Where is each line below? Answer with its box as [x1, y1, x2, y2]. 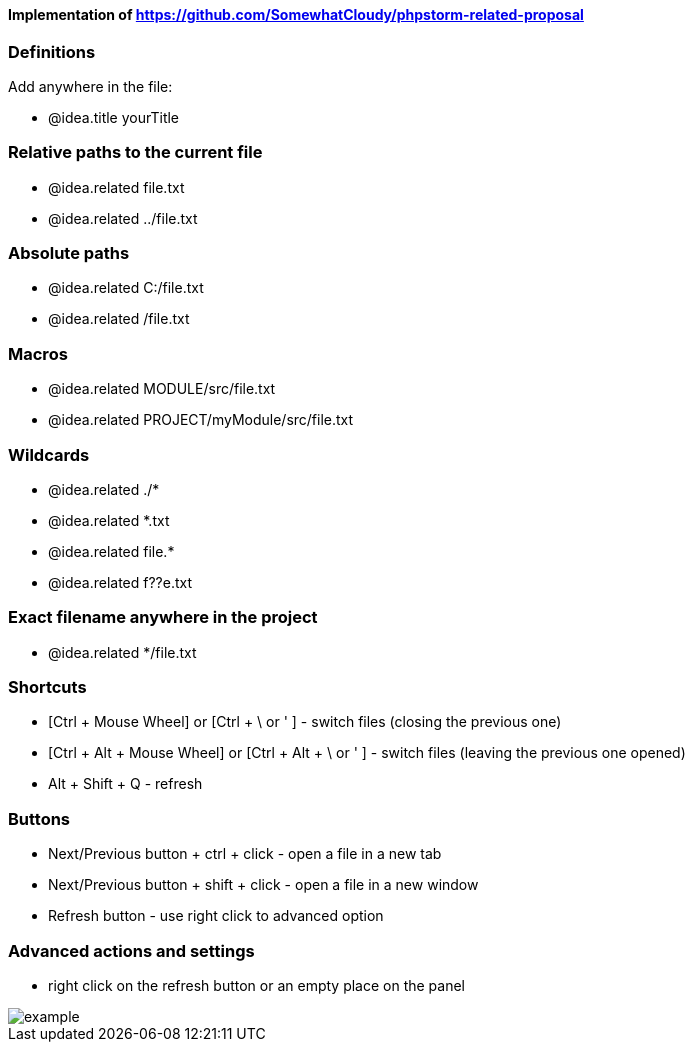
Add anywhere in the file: [8, 77, 173, 95]
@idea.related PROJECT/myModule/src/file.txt [48, 411, 354, 429]
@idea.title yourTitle [48, 108, 180, 126]
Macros [8, 343, 68, 364]
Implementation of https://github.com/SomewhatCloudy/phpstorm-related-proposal [8, 6, 584, 23]
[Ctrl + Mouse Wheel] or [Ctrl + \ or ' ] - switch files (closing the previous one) [48, 713, 562, 731]
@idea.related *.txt [48, 511, 170, 529]
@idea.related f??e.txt [48, 573, 193, 591]
